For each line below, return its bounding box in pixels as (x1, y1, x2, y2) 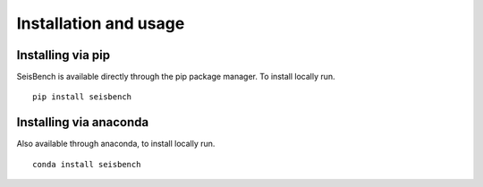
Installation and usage (16, 13, 185, 33)
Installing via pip (16, 47, 111, 63)
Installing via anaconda (16, 115, 149, 130)
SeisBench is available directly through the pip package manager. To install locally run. (16, 72, 335, 82)
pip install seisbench (32, 92, 132, 102)
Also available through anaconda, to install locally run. (16, 139, 216, 149)
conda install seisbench (32, 159, 141, 169)
